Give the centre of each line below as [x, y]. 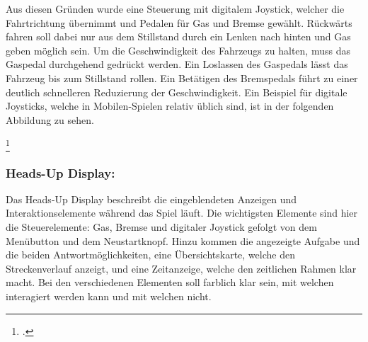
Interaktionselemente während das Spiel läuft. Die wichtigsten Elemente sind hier [182, 213]
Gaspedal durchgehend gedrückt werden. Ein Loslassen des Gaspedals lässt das [177, 64]
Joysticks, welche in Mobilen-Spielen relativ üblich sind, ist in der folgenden [170, 106]
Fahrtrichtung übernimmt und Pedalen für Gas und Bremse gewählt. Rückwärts [179, 22]
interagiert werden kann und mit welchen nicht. [109, 296]
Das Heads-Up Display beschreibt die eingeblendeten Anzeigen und [151, 199]
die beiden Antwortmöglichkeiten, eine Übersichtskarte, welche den [150, 255]
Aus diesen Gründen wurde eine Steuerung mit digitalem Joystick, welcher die [175, 8]
